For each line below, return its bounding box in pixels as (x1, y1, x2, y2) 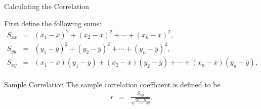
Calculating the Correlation (4, 1, 90, 11)
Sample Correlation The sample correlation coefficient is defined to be (4, 79, 221, 90)
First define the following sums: (4, 18, 102, 28)
